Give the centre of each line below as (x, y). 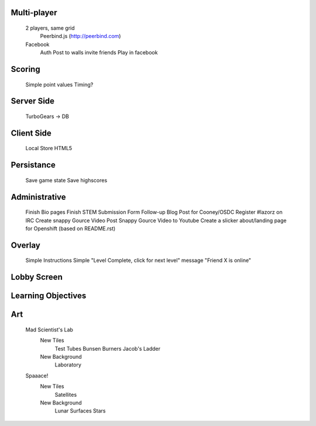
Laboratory (68, 365)
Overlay (25, 245)
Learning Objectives (49, 296)
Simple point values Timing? (59, 84)
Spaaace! (37, 375)
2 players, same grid (50, 28)
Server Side (33, 101)
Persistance (33, 165)
